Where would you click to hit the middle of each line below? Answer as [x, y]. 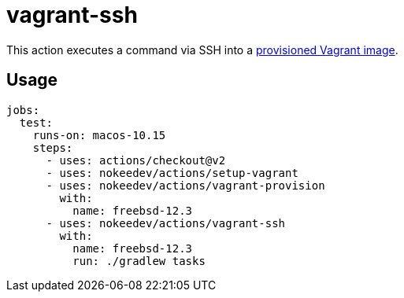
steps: [53, 147]
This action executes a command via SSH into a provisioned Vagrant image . [202, 50]
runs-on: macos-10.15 [99, 135]
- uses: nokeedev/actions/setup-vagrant [172, 173]
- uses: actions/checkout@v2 [136, 160]
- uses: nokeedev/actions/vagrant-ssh [166, 223]
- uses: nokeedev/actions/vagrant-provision [185, 185]
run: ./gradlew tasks [139, 261]
